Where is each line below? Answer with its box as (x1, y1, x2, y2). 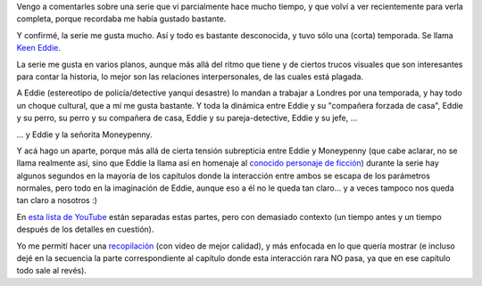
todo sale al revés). (16, 266, 87, 276)
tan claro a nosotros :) (16, 195, 98, 206)
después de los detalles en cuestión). (16, 224, 154, 235)
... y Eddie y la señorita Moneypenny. (16, 129, 153, 140)
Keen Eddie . (16, 43, 62, 53)
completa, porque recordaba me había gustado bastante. (16, 13, 227, 24)
